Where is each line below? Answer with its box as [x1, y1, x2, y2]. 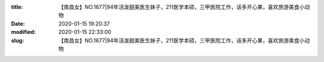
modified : [11, 29, 36, 36]
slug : [11, 36, 24, 44]
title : [11, 4, 23, 10]
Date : [11, 20, 25, 27]
